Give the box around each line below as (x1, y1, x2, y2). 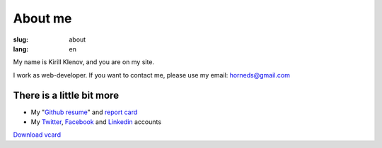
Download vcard (13, 130, 62, 139)
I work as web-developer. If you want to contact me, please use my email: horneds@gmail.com (13, 70, 290, 79)
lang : (13, 44, 29, 53)
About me (13, 11, 72, 26)
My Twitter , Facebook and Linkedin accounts (30, 118, 162, 126)
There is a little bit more (13, 89, 120, 101)
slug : (13, 35, 28, 44)
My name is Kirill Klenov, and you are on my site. (13, 58, 155, 66)
